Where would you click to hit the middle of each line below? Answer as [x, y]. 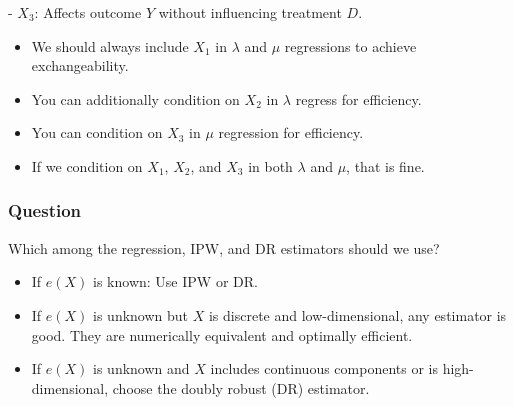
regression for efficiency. [291, 132]
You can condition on [97, 132]
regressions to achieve [350, 45]
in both [270, 165]
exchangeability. [80, 65]
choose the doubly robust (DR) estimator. [241, 387]
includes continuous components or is [324, 368]
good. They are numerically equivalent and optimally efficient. [222, 334]
